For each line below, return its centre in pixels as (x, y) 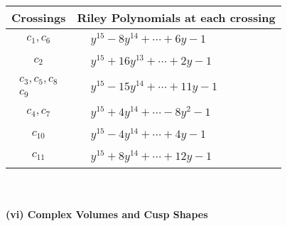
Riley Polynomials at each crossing (176, 17)
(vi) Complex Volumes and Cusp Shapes (107, 214)
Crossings (39, 17)
